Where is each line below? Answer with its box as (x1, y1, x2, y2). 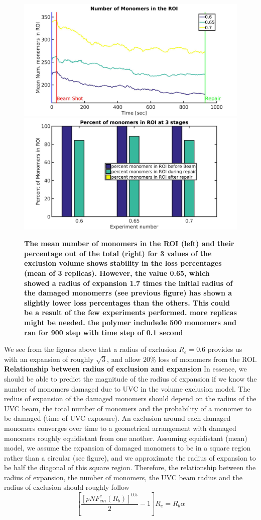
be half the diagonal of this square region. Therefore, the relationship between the (4, 462, 256, 473)
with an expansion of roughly (4, 353, 94, 364)
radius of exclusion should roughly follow (4, 482, 129, 492)
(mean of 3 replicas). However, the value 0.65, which (24, 268, 210, 278)
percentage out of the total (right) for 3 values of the (24, 248, 212, 258)
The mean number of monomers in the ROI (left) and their (24, 238, 234, 249)
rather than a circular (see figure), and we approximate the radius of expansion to (4, 452, 256, 463)
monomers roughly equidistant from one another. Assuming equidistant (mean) (4, 432, 247, 443)
